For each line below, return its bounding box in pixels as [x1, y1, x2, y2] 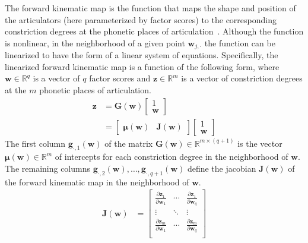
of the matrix [104, 137, 153, 149]
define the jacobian [187, 162, 256, 175]
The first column [5, 137, 66, 149]
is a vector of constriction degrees [181, 72, 303, 84]
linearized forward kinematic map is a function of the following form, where [5, 60, 280, 72]
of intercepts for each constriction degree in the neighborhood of [55, 150, 288, 163]
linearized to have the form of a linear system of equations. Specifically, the [5, 49, 278, 61]
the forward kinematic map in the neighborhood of [5, 175, 189, 188]
